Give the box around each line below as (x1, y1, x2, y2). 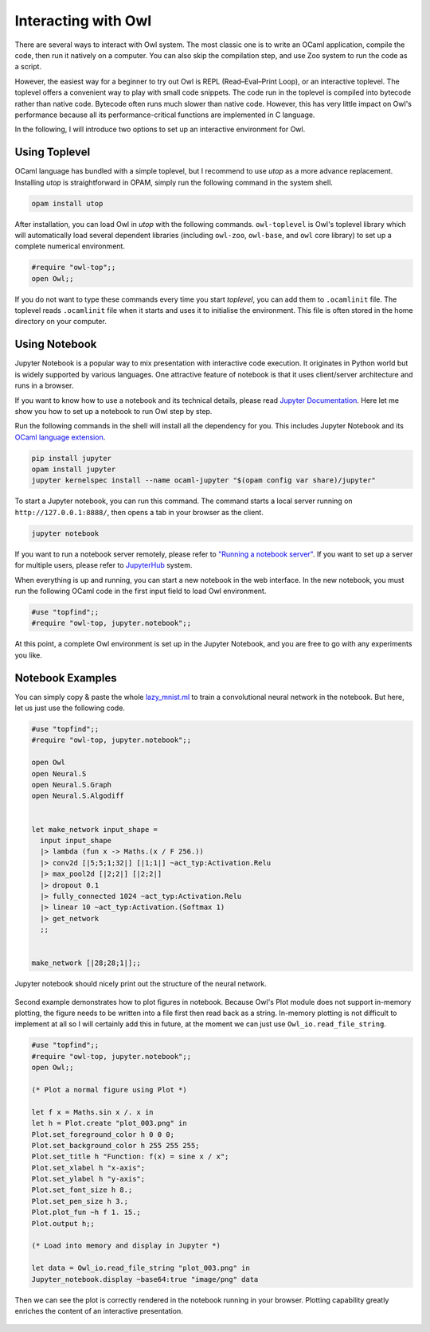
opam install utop (31, 199, 104, 208)
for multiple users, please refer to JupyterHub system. (14, 561, 193, 570)
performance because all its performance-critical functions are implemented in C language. (14, 110, 315, 119)
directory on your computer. (14, 317, 107, 326)
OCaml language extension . (14, 432, 106, 442)
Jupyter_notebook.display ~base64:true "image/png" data (31, 1275, 259, 1283)
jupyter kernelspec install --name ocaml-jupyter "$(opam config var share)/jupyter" (31, 476, 376, 485)
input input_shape (40, 836, 111, 845)
